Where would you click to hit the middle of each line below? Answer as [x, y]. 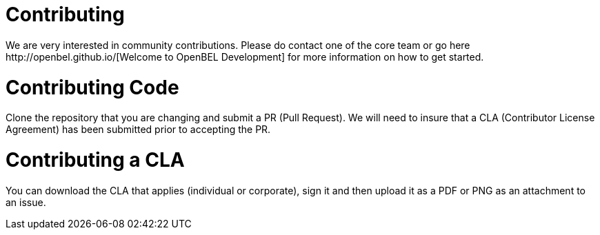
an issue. [26, 202]
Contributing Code [92, 87]
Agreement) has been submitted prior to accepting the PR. [138, 130]
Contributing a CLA [95, 160]
